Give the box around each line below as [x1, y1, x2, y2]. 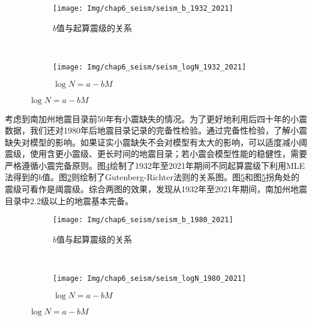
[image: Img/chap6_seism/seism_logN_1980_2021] [53, 274, 247, 283]
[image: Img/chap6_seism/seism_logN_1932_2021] [53, 62, 247, 71]
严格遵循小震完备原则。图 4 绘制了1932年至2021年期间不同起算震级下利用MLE [5, 159, 305, 171]
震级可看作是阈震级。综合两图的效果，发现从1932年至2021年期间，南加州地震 [5, 183, 307, 195]
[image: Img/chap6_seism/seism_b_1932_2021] [53, 4, 233, 13]
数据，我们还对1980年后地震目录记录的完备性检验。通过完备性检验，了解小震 [5, 124, 307, 137]
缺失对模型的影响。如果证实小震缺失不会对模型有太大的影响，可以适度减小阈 [5, 135, 307, 148]
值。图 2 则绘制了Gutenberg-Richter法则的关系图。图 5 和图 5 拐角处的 [42, 171, 299, 183]
